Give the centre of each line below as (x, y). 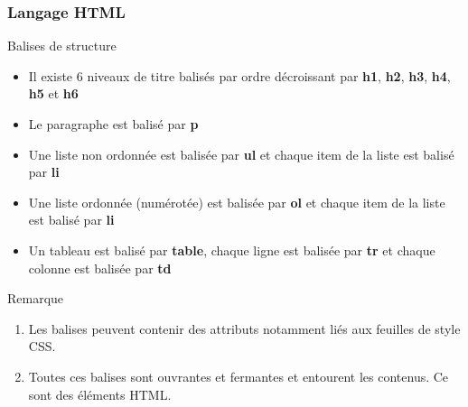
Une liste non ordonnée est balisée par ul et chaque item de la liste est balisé (241, 154)
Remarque (36, 298)
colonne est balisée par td (100, 268)
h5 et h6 (53, 93)
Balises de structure (62, 46)
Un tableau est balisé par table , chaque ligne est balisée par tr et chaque (232, 250)
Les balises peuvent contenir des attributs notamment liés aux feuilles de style (244, 328)
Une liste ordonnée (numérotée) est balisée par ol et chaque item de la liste (237, 202)
